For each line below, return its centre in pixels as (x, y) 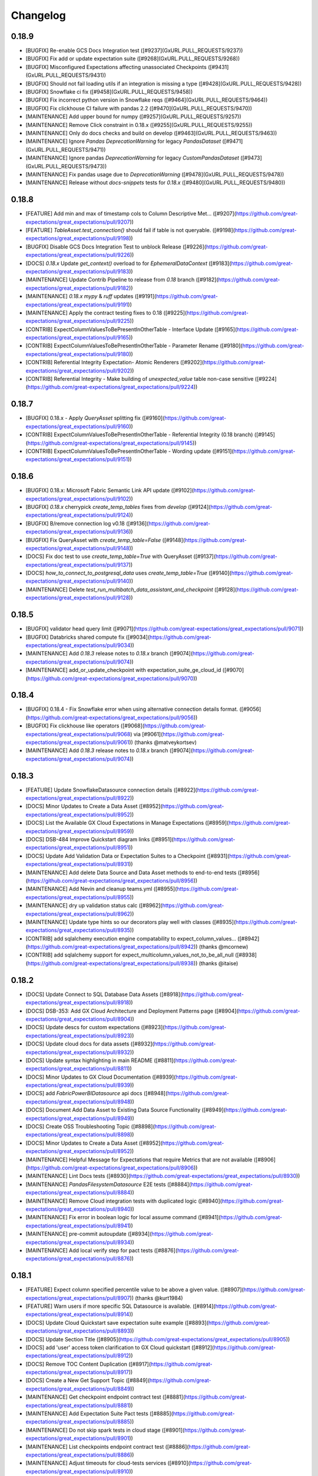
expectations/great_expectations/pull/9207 (78, 222)
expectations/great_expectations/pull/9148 (77, 548)
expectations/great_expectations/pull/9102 (77, 498)
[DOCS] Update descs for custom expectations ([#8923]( (95, 1027)
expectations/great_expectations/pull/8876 (78, 1259)
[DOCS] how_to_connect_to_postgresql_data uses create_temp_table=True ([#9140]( (129, 573)
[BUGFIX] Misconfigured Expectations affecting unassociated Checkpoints (116, 67)
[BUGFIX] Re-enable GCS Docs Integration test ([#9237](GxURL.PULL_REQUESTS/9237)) (134, 51)
